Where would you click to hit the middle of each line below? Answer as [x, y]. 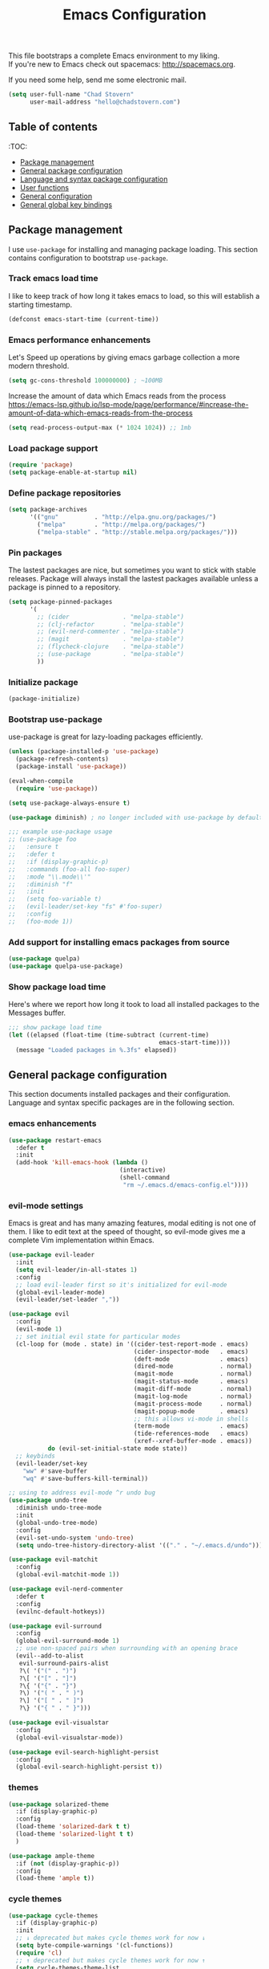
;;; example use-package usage [60, 832]
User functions [44, 187]
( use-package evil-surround [55, 1626]
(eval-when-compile [41, 781]
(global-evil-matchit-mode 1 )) [68, 1575]
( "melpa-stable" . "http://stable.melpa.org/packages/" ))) [138, 532]
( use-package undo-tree [48, 1500]
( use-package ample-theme [51, 1856]
